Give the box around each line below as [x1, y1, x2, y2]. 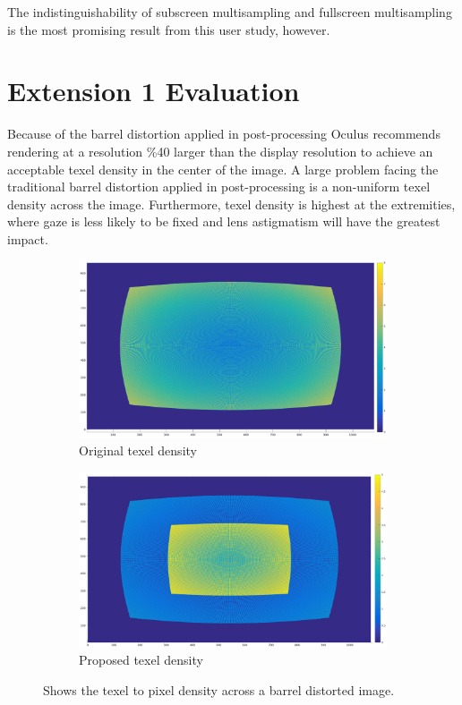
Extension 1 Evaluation [7, 72, 300, 109]
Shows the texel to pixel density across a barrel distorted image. [43, 680, 395, 699]
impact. [7, 229, 48, 248]
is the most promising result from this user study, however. [7, 20, 330, 38]
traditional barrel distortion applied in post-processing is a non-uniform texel [7, 177, 431, 196]
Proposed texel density [79, 650, 203, 669]
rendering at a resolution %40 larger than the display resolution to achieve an [7, 141, 433, 160]
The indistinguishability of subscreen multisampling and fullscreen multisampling [7, 3, 452, 21]
